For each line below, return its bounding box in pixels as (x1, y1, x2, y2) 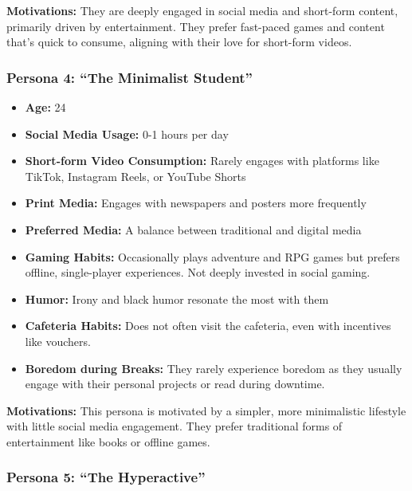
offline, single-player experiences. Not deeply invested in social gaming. (25, 264, 371, 281)
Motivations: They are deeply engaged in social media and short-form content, (6, 2, 398, 18)
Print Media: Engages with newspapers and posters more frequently (25, 194, 367, 211)
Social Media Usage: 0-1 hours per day (25, 125, 229, 142)
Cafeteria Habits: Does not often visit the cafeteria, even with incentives (25, 317, 391, 334)
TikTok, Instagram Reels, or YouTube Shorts (25, 167, 246, 184)
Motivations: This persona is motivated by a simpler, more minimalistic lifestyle (6, 402, 406, 418)
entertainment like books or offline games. (6, 433, 210, 450)
